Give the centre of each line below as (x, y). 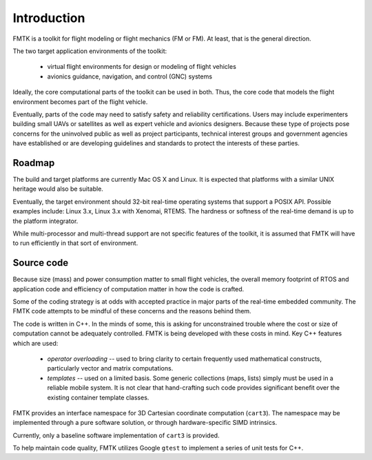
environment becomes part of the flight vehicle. (80, 102)
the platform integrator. (45, 221)
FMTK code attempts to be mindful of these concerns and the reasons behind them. (132, 311)
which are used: (35, 343)
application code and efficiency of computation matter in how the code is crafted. (128, 289)
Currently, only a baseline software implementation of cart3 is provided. (116, 435)
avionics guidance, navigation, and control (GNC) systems (130, 76)
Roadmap (34, 163)
